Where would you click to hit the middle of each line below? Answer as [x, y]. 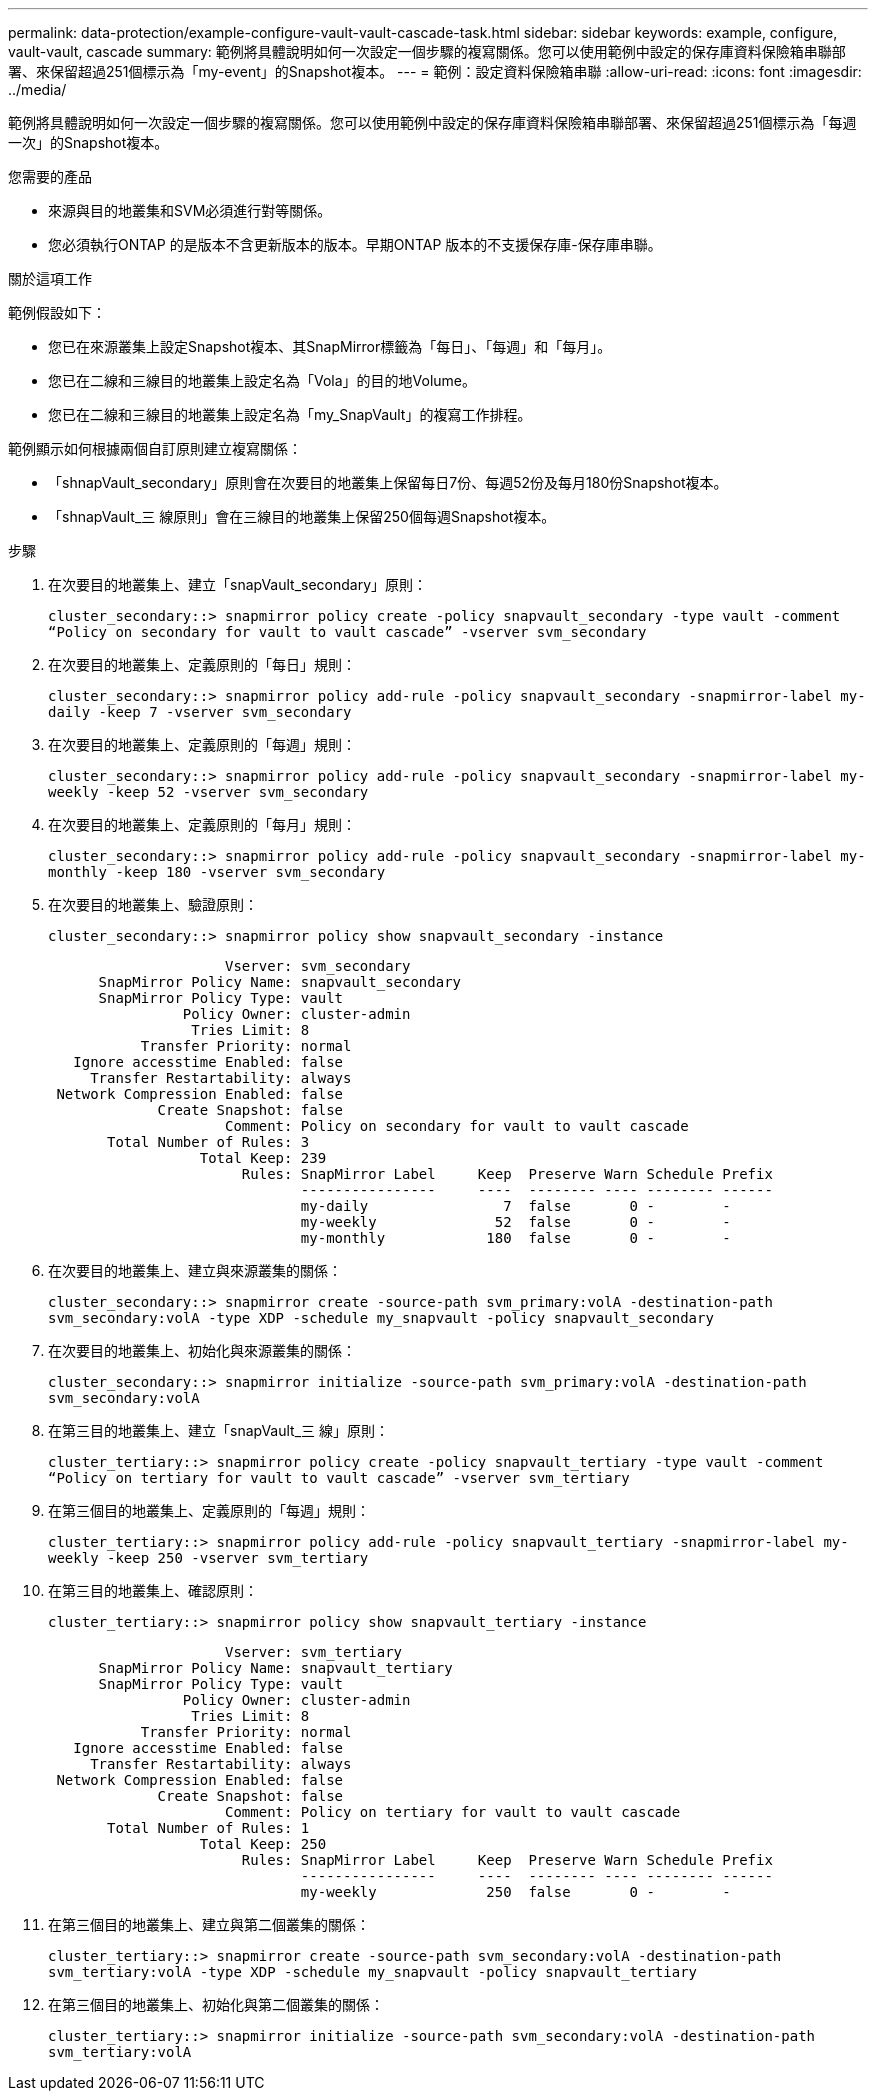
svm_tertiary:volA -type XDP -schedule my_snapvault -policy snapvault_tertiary [373, 1972]
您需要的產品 [50, 176]
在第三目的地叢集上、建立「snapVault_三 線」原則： [218, 1430]
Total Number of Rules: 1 [208, 1828]
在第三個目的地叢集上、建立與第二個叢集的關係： [209, 1924]
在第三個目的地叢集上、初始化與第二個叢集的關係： [216, 2004]
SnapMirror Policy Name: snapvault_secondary [280, 982]
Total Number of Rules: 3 [208, 1142]
